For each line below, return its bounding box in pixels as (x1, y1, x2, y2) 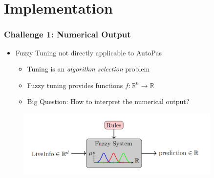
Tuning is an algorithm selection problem (27, 64, 150, 74)
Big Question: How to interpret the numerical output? (27, 96, 190, 107)
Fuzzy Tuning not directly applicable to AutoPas (15, 47, 162, 57)
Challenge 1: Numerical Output (4, 28, 131, 40)
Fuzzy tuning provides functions (27, 80, 123, 90)
